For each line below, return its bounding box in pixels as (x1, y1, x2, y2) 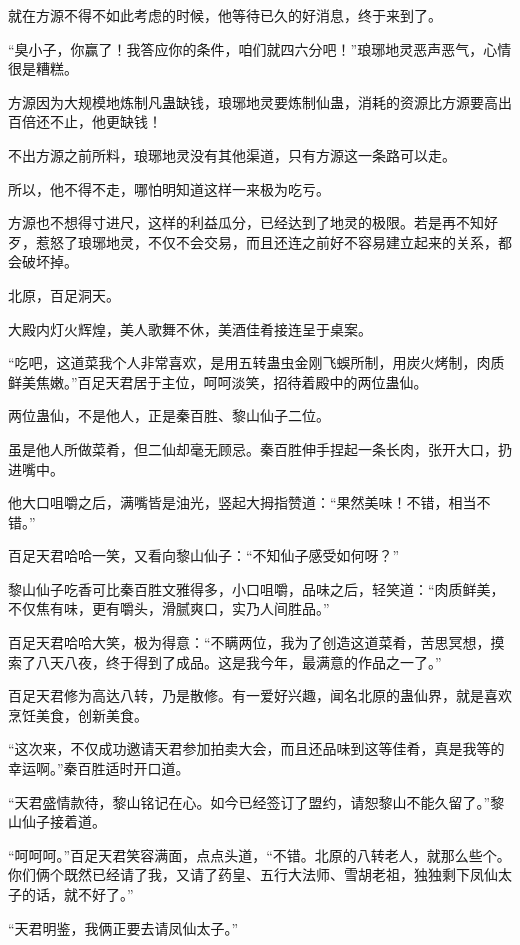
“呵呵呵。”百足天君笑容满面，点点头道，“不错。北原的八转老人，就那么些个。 (8, 844, 511, 865)
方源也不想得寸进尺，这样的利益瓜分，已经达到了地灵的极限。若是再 (8, 212, 456, 233)
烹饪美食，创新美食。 (8, 704, 148, 725)
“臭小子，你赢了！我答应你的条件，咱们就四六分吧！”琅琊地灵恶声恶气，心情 (8, 38, 512, 59)
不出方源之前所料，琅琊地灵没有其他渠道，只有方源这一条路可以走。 (8, 144, 456, 165)
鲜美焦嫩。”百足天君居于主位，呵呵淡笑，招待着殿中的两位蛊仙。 (8, 371, 428, 392)
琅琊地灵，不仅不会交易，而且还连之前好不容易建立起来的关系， (77, 231, 498, 252)
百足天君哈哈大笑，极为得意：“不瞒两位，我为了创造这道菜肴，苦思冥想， (8, 632, 491, 653)
